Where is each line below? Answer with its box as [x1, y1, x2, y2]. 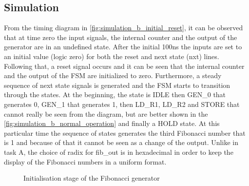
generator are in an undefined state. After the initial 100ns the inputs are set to [4, 41, 242, 52]
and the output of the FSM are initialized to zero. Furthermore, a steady [4, 70, 222, 81]
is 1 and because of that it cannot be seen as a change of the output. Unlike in [4, 137, 238, 147]
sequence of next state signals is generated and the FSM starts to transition [4, 80, 230, 90]
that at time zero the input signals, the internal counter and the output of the [4, 32, 237, 42]
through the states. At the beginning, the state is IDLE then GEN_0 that [4, 89, 226, 100]
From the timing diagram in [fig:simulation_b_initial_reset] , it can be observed [4, 22, 243, 33]
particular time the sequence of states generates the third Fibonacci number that [4, 127, 246, 138]
